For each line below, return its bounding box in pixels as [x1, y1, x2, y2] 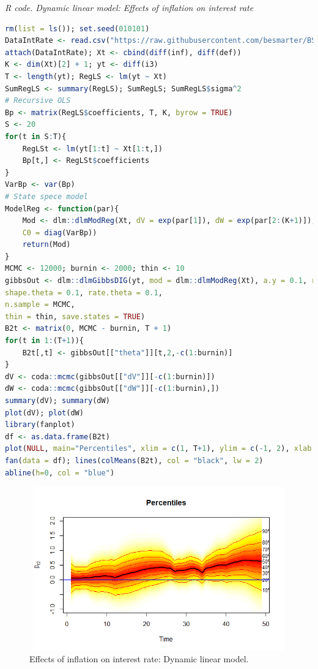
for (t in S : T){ [5, 132, 67, 141]
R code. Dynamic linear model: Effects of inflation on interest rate [5, 1, 254, 13]
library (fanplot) [5, 420, 75, 429]
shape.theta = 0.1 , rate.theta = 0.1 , [5, 288, 163, 297]
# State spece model [5, 192, 89, 201]
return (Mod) [22, 240, 71, 249]
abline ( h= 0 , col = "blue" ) [5, 468, 115, 477]
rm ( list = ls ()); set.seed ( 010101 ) [5, 24, 150, 33]
